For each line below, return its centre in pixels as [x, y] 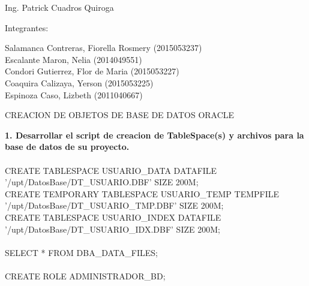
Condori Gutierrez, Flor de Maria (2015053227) [92, 71]
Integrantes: [27, 27]
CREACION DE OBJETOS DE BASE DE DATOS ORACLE [120, 115]
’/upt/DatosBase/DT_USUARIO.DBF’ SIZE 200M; [102, 182]
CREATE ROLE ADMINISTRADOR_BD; [85, 276]
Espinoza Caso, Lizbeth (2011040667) [74, 94]
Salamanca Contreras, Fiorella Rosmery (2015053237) [103, 48]
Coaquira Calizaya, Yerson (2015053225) [79, 82]
